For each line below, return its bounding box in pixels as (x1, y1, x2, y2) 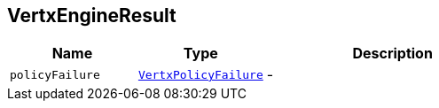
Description (352, 44, 433, 63)
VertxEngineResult (7, 4, 176, 27)
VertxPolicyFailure (137, 67, 263, 81)
